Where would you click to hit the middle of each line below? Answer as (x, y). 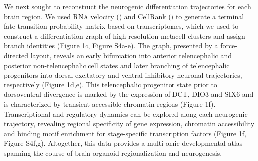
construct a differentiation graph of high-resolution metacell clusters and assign (125, 36)
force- (229, 45)
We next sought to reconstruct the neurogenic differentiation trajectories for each (128, 6)
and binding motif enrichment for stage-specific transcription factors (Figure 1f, (125, 133)
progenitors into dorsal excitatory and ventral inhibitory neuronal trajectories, (123, 75)
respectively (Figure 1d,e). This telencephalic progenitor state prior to (111, 84)
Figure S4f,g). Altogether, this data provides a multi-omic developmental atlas (123, 143)
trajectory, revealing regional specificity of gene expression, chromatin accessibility (129, 123)
